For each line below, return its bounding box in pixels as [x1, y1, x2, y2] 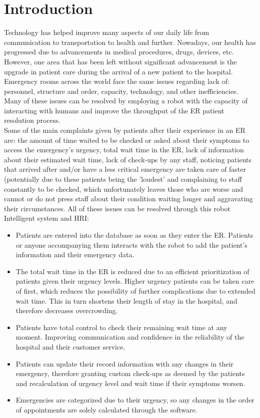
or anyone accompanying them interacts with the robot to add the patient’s [15, 239, 247, 250]
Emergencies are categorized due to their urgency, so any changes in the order [15, 395, 254, 405]
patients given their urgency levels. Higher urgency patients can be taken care [15, 276, 254, 286]
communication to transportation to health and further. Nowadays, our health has [4, 36, 256, 47]
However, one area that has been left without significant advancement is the [4, 56, 237, 66]
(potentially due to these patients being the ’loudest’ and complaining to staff [4, 174, 242, 184]
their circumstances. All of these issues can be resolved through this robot [4, 203, 230, 213]
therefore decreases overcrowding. [15, 305, 118, 316]
